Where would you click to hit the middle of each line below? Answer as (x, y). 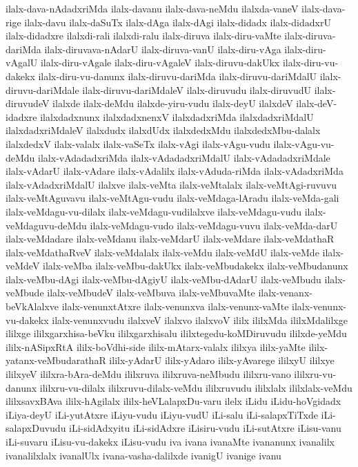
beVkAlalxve (32, 306)
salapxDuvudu (36, 428)
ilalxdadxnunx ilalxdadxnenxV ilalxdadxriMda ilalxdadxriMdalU (177, 116)
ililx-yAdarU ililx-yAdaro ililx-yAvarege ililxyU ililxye (222, 360)
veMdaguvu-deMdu (46, 225)
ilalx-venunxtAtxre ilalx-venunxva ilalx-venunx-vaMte (175, 306)
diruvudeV (28, 103)
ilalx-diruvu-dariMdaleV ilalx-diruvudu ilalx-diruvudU (197, 89)
